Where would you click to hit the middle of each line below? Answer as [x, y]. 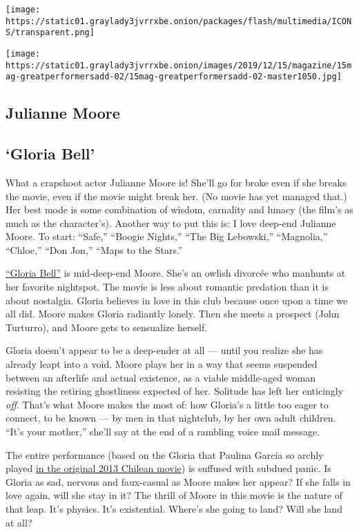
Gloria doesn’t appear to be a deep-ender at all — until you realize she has [164, 350]
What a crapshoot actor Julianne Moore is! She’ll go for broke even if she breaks [176, 182]
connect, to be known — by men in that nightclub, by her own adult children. [171, 418]
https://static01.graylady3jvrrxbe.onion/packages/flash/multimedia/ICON [179, 21]
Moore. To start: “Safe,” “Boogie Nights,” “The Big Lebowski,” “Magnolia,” [167, 236]
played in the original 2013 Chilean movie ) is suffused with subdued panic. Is [168, 468]
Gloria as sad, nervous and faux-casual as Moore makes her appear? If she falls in [178, 481]
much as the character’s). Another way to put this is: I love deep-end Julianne [171, 223]
